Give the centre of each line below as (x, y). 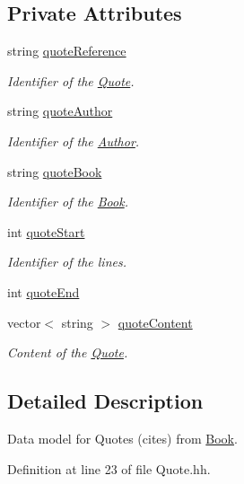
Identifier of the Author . (74, 141)
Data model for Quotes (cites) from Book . (122, 438)
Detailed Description (105, 401)
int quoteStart (46, 231)
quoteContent (155, 322)
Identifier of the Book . (68, 202)
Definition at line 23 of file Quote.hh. (109, 468)
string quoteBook (55, 171)
